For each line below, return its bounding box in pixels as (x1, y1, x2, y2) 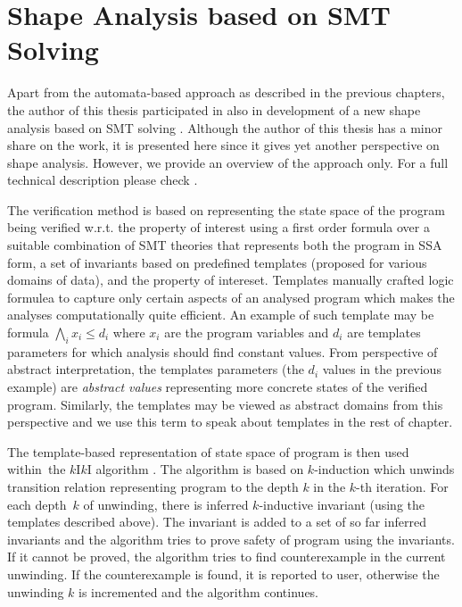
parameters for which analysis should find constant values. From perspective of (7, 342, 438, 361)
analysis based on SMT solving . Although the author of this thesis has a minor (7, 118, 442, 137)
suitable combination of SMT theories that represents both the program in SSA (7, 236, 442, 254)
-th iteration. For (356, 477, 449, 495)
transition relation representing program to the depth (7, 477, 299, 495)
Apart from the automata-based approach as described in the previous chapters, (7, 83, 445, 102)
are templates (347, 323, 421, 342)
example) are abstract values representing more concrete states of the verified (7, 378, 428, 396)
